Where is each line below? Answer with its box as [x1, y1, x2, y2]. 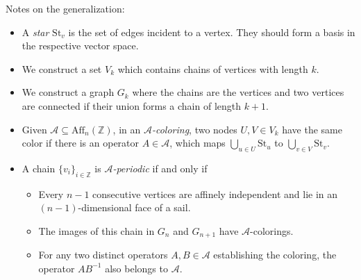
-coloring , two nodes [151, 122, 237, 136]
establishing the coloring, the [213, 247, 337, 262]
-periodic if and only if [112, 160, 208, 175]
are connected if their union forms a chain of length [22, 98, 242, 113]
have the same [282, 122, 342, 136]
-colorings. [250, 223, 294, 238]
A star [22, 24, 49, 39]
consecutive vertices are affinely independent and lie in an [92, 186, 338, 201]
